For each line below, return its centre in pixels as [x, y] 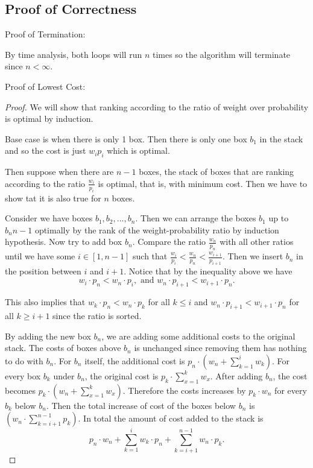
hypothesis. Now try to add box [64, 242]
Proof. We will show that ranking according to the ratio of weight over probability [157, 106]
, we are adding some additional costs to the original [198, 336]
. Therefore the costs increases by [184, 390]
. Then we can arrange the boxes [196, 218]
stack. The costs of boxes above [63, 348]
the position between [43, 270]
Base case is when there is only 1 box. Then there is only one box [126, 138]
